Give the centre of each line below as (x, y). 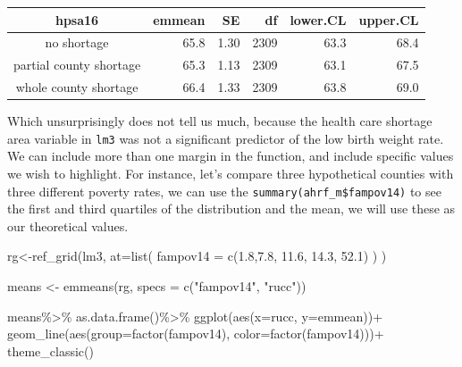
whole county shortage (77, 87)
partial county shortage (77, 65)
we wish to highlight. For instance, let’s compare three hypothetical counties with (231, 173)
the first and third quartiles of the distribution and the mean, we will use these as (231, 209)
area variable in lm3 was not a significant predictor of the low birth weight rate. (226, 138)
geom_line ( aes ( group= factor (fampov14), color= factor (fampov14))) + (196, 334)
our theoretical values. (68, 225)
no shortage (77, 42)
